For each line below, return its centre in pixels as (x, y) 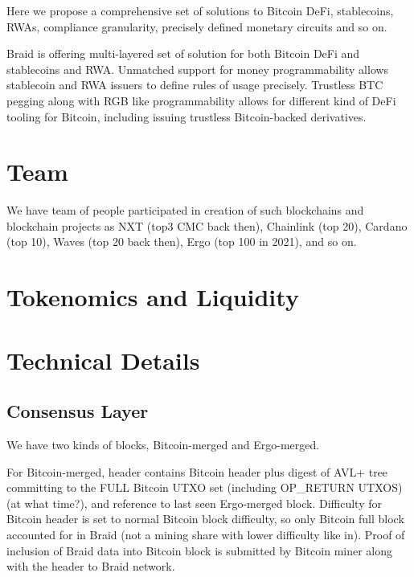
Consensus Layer (78, 411)
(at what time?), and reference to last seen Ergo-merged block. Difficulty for (194, 503)
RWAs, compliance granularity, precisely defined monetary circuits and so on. (197, 26)
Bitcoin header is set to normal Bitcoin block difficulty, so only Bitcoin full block (205, 519)
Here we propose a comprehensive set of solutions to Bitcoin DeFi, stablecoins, (200, 10)
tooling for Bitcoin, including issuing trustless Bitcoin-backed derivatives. (187, 116)
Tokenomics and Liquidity (153, 297)
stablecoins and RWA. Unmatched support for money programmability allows (198, 69)
